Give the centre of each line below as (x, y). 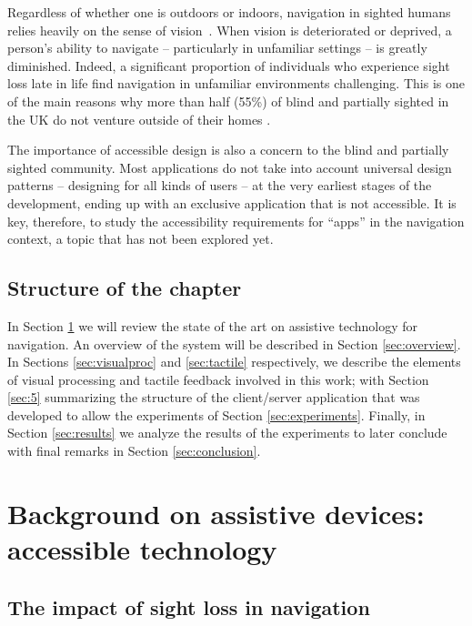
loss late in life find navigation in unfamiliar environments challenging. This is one (236, 83)
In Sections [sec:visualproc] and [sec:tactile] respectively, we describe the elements (234, 362)
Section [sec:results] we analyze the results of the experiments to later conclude (227, 433)
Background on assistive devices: (216, 513)
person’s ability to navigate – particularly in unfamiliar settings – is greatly (217, 48)
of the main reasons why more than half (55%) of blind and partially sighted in (228, 101)
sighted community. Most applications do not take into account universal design (230, 167)
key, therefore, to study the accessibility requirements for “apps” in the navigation (236, 221)
